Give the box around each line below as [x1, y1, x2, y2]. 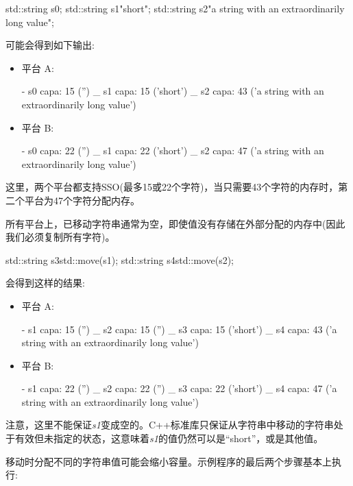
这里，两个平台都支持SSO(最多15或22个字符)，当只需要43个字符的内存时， [5, 180, 339, 194]
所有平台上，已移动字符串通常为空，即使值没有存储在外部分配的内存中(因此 [5, 216, 345, 230]
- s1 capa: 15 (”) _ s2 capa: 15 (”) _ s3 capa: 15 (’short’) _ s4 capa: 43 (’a [21, 321, 337, 336]
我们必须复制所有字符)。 [5, 230, 115, 244]
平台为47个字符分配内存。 [24, 193, 140, 207]
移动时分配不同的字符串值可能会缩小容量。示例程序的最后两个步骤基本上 [5, 454, 332, 468]
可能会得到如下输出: [5, 38, 95, 52]
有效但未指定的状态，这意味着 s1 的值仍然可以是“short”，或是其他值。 [14, 431, 324, 446]
